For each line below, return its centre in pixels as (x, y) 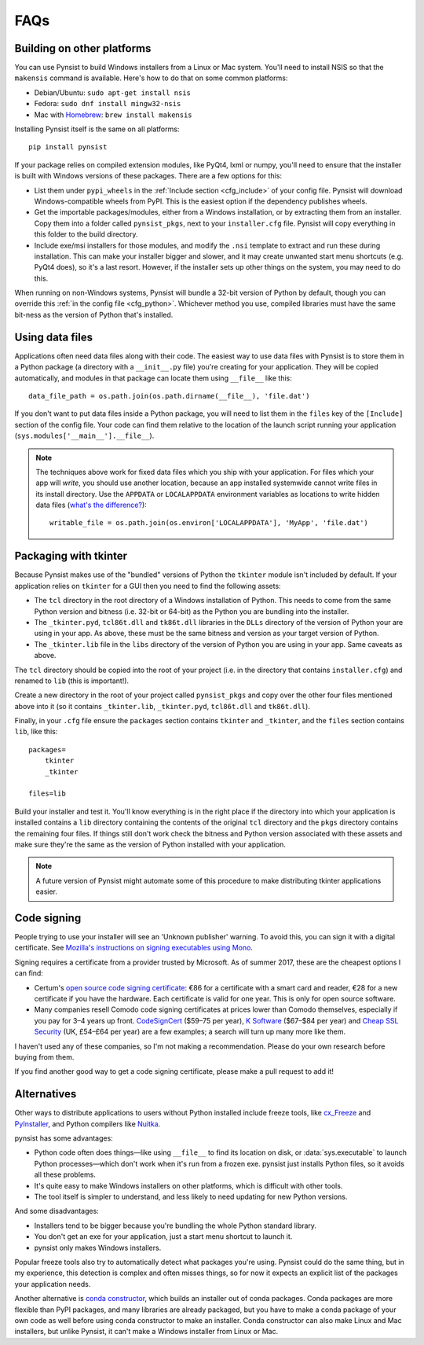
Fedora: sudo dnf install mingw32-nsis (108, 104)
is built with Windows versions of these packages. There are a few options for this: (148, 176)
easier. (47, 891)
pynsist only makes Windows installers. (98, 1248)
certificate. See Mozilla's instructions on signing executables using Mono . (133, 948)
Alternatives (46, 1094)
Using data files (54, 337)
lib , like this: (36, 732)
